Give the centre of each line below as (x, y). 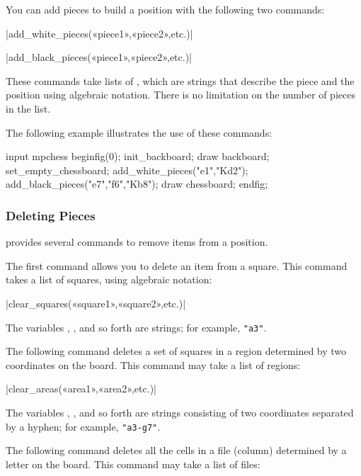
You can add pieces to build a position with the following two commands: (165, 9)
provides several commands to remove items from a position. (137, 242)
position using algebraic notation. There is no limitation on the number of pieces (180, 95)
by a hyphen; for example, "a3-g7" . (83, 426)
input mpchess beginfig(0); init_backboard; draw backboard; (138, 156)
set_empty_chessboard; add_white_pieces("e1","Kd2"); (127, 170)
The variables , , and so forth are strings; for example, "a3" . (136, 327)
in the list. (28, 108)
